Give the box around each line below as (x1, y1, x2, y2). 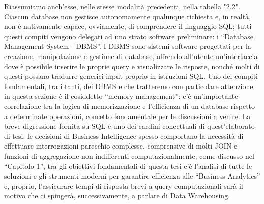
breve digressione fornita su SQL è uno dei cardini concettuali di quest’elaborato (4, 121, 255, 131)
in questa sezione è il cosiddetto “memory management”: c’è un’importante (4, 91, 238, 101)
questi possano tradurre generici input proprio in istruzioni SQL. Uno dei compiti (4, 71, 258, 81)
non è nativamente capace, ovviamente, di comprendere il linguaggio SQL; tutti (4, 21, 252, 32)
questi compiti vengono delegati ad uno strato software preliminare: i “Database (4, 31, 253, 41)
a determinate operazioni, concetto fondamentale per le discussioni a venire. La (4, 110, 251, 121)
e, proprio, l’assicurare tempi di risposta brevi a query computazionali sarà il (4, 180, 243, 191)
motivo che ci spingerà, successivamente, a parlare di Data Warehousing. (4, 190, 230, 201)
